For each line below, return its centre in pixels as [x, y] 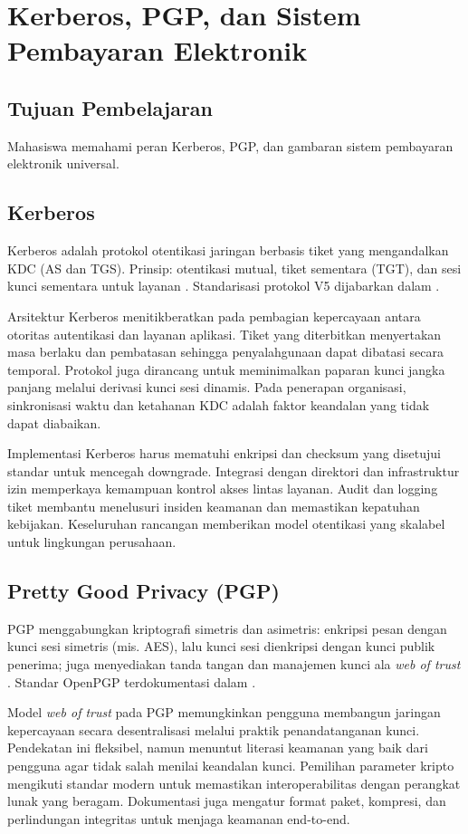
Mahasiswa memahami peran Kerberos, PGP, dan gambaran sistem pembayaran [230, 145]
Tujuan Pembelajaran [110, 107]
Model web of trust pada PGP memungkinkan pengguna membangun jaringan [224, 712]
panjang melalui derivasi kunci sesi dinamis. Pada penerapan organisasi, [207, 387]
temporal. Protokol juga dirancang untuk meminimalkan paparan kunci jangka [226, 369]
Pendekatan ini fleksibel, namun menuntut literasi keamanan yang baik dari [218, 748]
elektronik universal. [63, 163]
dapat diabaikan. [54, 422]
